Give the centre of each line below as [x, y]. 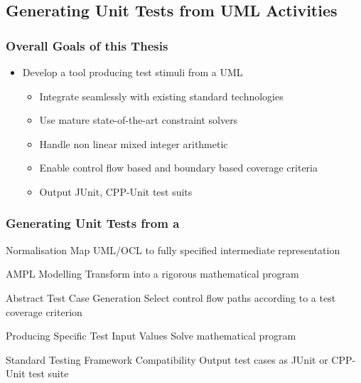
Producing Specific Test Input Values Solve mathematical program [151, 336]
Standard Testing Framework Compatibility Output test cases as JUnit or [167, 359]
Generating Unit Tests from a [93, 223]
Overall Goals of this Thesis [87, 45]
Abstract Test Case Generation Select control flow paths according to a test [171, 297]
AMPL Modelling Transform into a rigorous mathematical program [152, 274]
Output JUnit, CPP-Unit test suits [116, 191]
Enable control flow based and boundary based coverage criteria [178, 168]
